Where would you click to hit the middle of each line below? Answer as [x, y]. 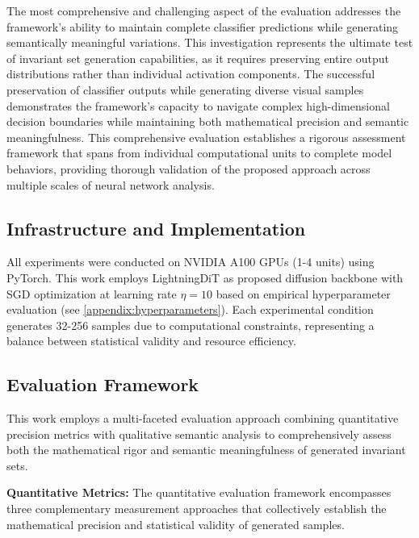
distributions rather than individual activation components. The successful [191, 74]
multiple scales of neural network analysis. [111, 184]
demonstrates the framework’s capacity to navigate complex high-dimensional [198, 105]
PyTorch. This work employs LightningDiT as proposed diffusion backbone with [205, 277]
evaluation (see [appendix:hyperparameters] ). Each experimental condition [190, 309]
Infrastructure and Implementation [156, 228]
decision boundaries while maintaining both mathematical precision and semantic [208, 121]
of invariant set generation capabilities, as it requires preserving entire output [198, 58]
